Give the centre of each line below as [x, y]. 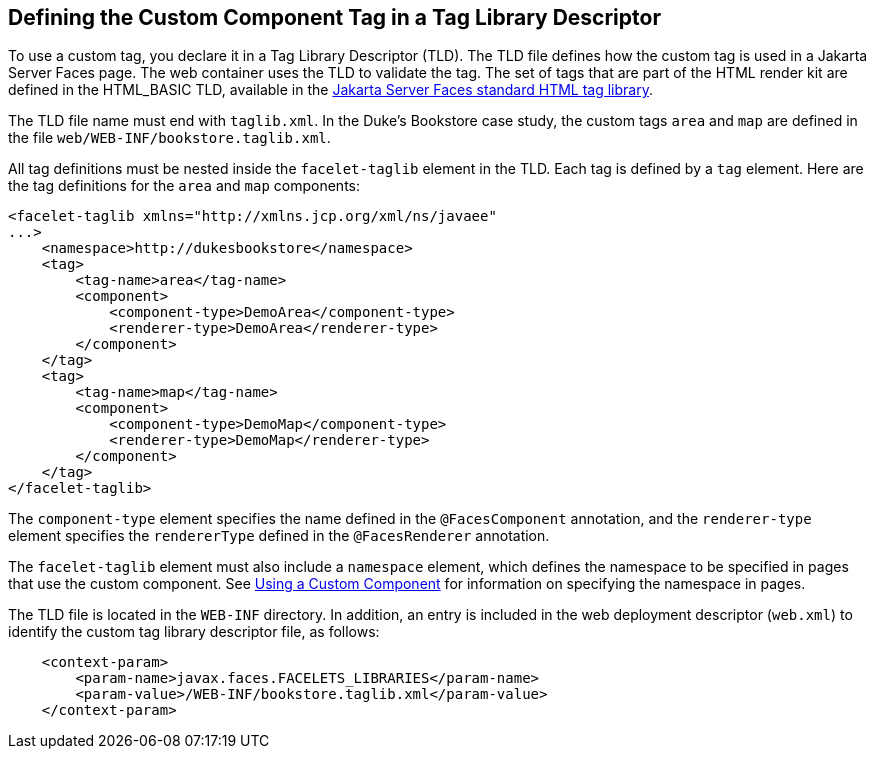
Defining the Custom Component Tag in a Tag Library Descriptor [334, 17]
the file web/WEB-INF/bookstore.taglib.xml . [169, 138]
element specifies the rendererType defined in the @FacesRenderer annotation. [279, 536]
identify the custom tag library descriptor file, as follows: [194, 632]
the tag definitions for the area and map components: [184, 186]
